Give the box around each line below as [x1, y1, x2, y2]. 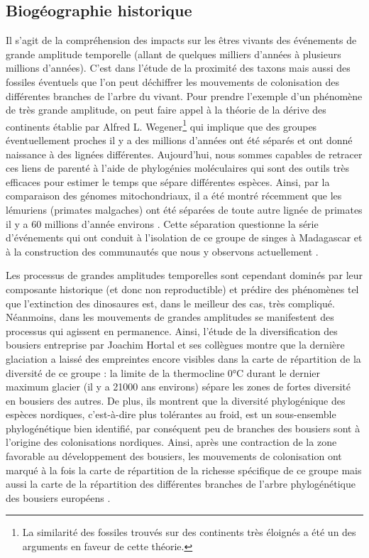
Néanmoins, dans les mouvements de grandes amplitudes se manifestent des [6, 310, 334, 324]
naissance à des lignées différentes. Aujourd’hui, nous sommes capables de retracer [6, 146, 363, 161]
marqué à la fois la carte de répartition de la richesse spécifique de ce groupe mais [6, 462, 362, 477]
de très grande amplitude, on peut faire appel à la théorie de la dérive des [6, 102, 326, 117]
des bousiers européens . [6, 490, 111, 505]
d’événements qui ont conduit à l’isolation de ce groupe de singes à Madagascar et [6, 230, 363, 245]
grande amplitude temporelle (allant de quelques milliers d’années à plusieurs [6, 46, 341, 61]
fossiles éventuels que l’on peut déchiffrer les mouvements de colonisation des [6, 74, 340, 89]
